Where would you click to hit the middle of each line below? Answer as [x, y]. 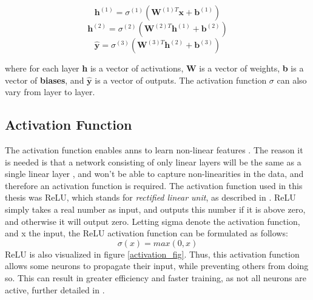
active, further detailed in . [55, 289]
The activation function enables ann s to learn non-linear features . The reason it [154, 149]
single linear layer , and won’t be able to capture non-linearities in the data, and [154, 174]
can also [292, 80]
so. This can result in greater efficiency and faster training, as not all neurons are [156, 277]
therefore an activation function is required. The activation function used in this [154, 185]
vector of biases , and [45, 80]
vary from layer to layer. [50, 92]
